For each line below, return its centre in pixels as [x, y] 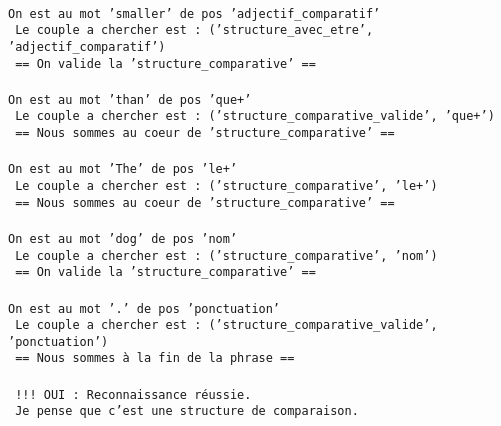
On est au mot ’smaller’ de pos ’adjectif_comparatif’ [194, 13]
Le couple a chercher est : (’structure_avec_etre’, [194, 30]
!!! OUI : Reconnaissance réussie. [133, 394]
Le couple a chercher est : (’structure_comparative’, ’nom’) [226, 255]
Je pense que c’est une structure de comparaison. [187, 411]
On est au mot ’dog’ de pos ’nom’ [123, 238]
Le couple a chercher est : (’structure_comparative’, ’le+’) [226, 186]
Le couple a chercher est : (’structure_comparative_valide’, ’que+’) [255, 116]
